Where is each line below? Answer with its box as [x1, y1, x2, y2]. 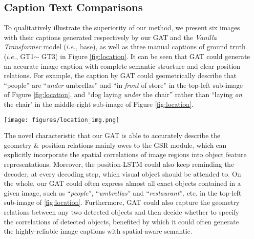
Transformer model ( [4, 41, 66, 52]
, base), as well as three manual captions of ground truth [75, 41, 246, 52]
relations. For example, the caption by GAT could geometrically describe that [4, 70, 237, 80]
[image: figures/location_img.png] [4, 116, 120, 123]
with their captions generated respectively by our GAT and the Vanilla [4, 32, 217, 42]
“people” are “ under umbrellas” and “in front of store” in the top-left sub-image [4, 80, 243, 90]
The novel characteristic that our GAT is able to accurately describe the [4, 130, 221, 140]
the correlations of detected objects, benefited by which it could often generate [4, 216, 239, 226]
